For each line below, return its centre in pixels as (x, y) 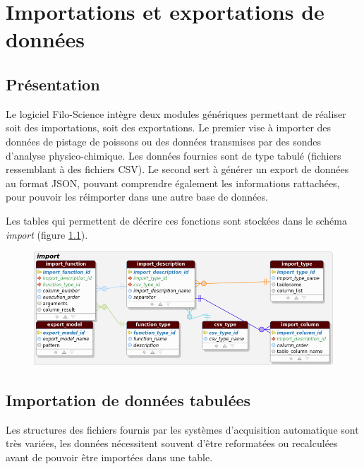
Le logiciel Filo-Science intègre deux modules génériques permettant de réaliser (176, 113)
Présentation (53, 84)
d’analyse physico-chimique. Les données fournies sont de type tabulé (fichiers (174, 155)
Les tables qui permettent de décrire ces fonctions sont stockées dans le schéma (176, 220)
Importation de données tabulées (128, 399)
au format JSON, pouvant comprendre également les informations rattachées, (173, 183)
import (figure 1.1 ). (47, 234)
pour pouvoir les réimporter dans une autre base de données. (137, 197)
